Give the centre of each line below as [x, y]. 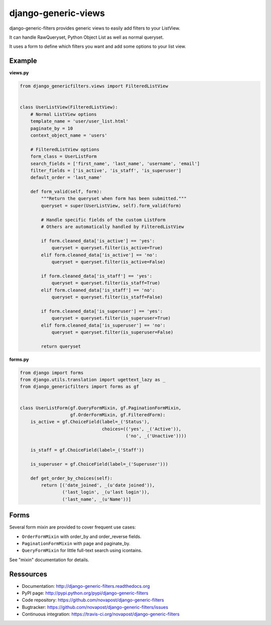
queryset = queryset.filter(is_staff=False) [107, 297]
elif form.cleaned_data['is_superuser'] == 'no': [103, 325]
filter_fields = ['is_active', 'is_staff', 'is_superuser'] [106, 170]
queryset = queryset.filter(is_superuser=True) [111, 318]
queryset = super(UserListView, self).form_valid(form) [111, 205]
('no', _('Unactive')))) [156, 436]
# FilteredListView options [65, 149]
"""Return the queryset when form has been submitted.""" [114, 199]
